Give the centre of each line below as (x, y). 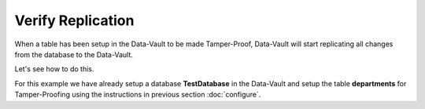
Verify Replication (74, 20)
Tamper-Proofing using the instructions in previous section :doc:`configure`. (138, 95)
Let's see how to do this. (54, 69)
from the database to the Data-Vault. (74, 54)
